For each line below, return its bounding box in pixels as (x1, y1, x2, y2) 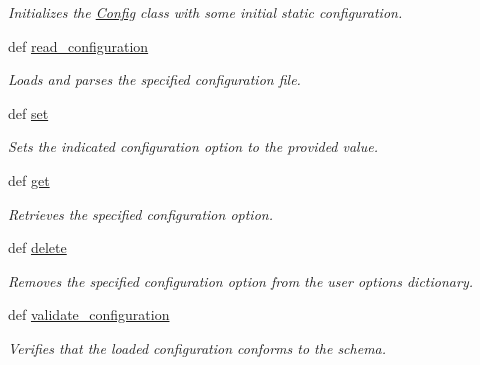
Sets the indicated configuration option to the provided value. (8, 136, 378, 157)
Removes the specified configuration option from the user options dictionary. (8, 270, 473, 291)
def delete (8, 237, 67, 258)
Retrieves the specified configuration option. (8, 203, 273, 224)
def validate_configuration (8, 304, 170, 325)
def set (8, 102, 49, 123)
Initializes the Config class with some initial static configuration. (8, 2, 403, 22)
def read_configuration (8, 35, 149, 56)
